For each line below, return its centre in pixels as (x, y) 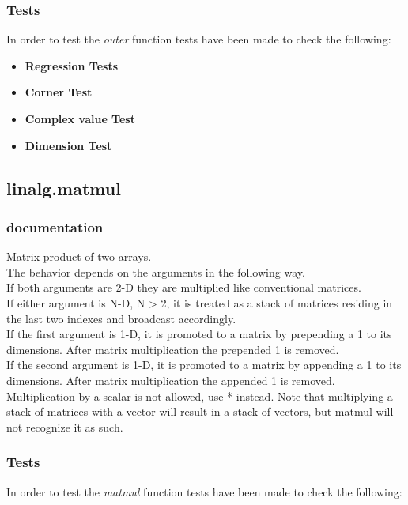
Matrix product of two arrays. (79, 256)
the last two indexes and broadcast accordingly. (121, 318)
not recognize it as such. (65, 426)
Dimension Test (68, 145)
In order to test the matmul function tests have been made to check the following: (204, 491)
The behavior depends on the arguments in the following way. (156, 271)
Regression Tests (72, 65)
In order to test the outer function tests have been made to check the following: (199, 39)
